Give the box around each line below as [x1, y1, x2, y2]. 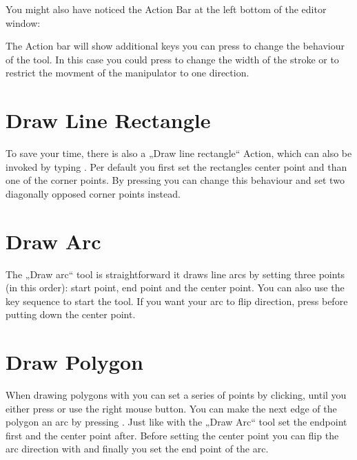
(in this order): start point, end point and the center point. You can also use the [6, 280, 345, 295]
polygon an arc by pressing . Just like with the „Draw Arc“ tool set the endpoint [6, 415, 347, 429]
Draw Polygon [6, 348, 143, 376]
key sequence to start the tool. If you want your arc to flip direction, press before [6, 293, 348, 308]
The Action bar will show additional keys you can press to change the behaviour [6, 39, 345, 53]
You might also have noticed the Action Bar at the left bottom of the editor [6, 2, 327, 16]
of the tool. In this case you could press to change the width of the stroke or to [6, 52, 339, 66]
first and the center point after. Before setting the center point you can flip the [6, 428, 339, 442]
